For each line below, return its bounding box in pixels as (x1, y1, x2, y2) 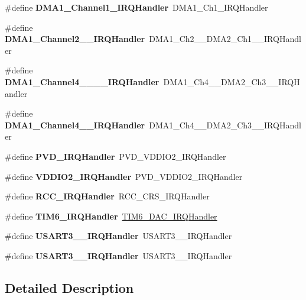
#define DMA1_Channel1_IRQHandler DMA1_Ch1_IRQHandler (5, 1, 268, 13)
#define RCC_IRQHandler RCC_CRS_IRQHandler (5, 190, 210, 202)
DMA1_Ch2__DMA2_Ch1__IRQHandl (149, 33, 301, 45)
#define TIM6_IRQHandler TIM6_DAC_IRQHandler (5, 209, 217, 222)
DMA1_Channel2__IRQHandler (5, 33, 145, 45)
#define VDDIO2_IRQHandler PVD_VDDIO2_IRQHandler (5, 170, 243, 182)
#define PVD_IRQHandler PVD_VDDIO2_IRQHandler (5, 150, 226, 162)
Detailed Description (5, 278, 134, 296)
